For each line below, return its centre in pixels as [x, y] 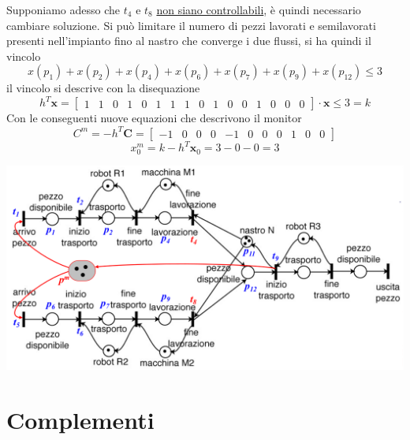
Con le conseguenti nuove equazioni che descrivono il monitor [154, 118]
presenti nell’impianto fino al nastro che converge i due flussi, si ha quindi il [189, 41]
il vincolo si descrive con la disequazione [103, 88]
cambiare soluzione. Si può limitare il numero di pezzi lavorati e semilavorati [191, 25]
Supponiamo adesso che [63, 9]
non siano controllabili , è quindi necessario [259, 9]
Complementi [80, 419]
